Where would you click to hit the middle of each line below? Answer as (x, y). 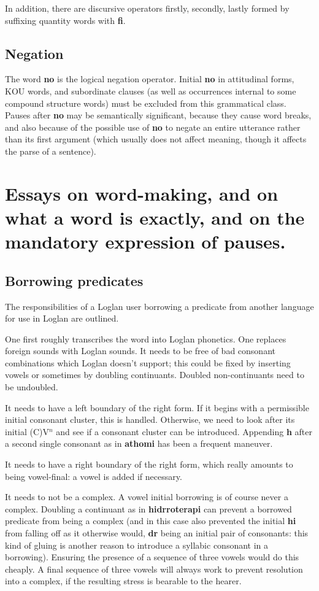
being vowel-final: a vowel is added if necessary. (94, 476)
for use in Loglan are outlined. (62, 318)
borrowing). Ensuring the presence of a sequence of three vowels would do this (152, 557)
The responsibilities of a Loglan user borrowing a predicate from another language (159, 306)
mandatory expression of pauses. (145, 241)
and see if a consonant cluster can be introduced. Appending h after (184, 431)
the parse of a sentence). (51, 151)
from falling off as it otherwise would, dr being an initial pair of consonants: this (157, 533)
